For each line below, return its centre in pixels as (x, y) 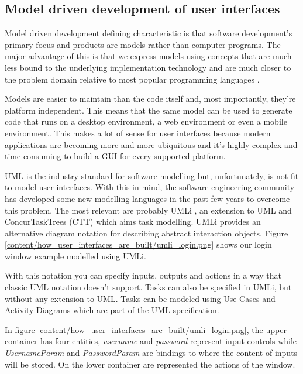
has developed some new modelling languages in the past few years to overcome (147, 198)
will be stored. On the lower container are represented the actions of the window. (150, 364)
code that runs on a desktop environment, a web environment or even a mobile (146, 121)
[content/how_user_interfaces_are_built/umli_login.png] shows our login (138, 244)
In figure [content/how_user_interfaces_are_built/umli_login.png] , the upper (146, 329)
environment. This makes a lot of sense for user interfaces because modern (138, 133)
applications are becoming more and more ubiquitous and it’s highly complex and (151, 144)
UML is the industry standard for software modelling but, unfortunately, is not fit (152, 175)
